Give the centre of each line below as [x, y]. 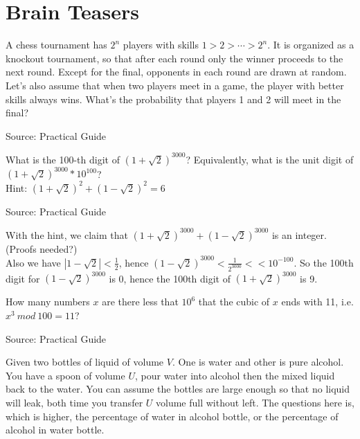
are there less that [140, 302]
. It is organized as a [311, 45]
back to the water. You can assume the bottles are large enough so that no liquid [178, 389]
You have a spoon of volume [65, 375]
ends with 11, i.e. [317, 302]
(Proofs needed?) [42, 248]
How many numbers [48, 302]
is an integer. [299, 234]
